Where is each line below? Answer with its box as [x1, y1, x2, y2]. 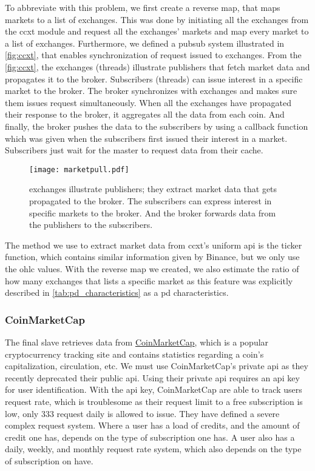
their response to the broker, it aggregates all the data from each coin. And [5, 108, 285, 121]
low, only [5, 407, 39, 419]
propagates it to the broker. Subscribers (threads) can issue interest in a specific [5, 72, 303, 85]
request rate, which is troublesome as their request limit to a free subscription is [5, 395, 303, 407]
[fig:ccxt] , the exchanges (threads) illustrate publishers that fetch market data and [5, 60, 310, 73]
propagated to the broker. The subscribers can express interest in [29, 194, 272, 207]
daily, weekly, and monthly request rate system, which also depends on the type [5, 443, 302, 455]
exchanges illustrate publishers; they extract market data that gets [29, 182, 277, 195]
